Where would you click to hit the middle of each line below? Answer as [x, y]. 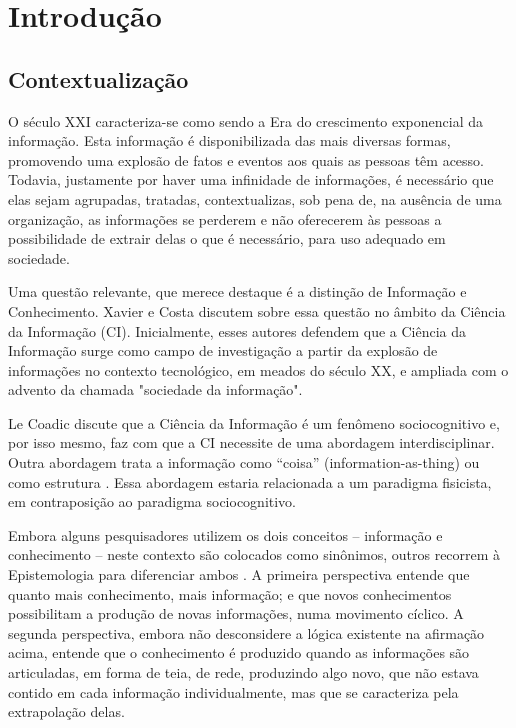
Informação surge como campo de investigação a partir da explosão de [223, 350]
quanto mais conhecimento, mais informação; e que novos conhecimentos [230, 593]
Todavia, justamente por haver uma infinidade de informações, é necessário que [251, 179]
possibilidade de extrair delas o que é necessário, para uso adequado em [227, 238]
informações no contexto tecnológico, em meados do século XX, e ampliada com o [258, 369]
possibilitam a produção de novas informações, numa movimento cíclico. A [236, 613]
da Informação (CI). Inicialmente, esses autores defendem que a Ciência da [237, 330]
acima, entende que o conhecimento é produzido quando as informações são [239, 652]
